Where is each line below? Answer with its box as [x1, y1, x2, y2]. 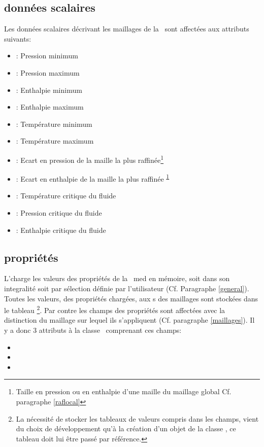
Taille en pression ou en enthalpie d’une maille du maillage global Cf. [16, 386, 232, 397]
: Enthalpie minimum [16, 84, 82, 95]
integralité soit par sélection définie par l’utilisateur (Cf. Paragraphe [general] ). [4, 283, 249, 294]
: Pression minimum [16, 50, 78, 61]
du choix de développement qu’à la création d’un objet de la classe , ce [16, 423, 236, 434]
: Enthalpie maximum [16, 101, 84, 112]
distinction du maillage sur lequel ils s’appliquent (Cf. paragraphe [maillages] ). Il [4, 315, 255, 325]
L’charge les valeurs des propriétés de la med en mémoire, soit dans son [4, 273, 230, 284]
